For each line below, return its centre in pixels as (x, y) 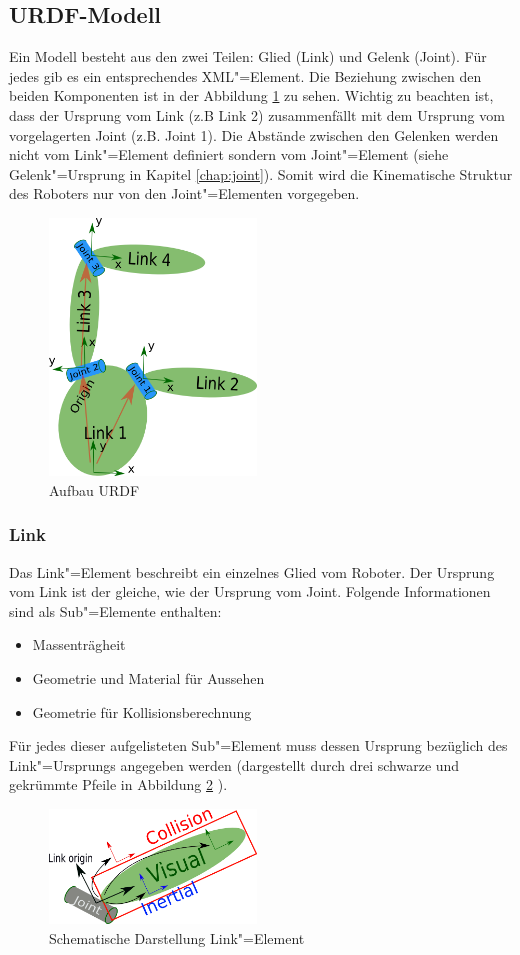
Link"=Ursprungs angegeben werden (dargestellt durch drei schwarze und (234, 764)
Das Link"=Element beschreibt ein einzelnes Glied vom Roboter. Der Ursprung (252, 571)
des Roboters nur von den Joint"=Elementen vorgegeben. (184, 193)
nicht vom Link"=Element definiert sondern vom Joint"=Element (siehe (229, 154)
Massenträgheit (79, 644)
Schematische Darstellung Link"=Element (177, 937)
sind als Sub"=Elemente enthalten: (115, 610)
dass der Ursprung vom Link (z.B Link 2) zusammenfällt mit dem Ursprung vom (257, 114)
